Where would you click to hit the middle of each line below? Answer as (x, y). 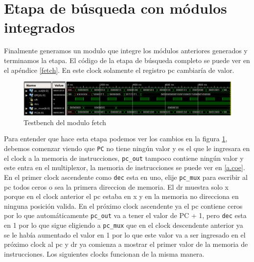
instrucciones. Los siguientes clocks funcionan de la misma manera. (104, 253)
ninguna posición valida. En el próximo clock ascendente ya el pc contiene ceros (123, 206)
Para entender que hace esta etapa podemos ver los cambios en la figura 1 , (116, 139)
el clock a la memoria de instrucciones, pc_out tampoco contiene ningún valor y (124, 158)
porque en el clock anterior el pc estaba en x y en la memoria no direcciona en (121, 196)
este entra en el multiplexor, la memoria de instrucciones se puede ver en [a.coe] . (125, 167)
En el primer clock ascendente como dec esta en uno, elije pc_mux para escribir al (126, 177)
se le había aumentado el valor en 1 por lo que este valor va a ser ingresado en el (125, 234)
